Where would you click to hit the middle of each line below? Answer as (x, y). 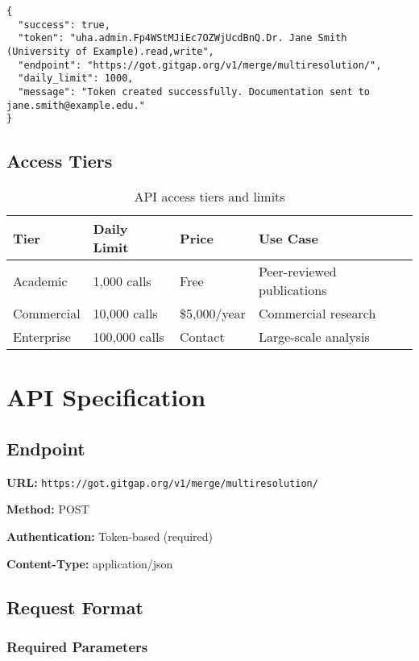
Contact (202, 337)
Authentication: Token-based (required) (110, 536)
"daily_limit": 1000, (76, 79)
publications (292, 290)
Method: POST (48, 509)
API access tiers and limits (209, 197)
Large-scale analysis (314, 337)
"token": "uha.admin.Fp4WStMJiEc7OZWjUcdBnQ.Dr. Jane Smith (183, 38)
